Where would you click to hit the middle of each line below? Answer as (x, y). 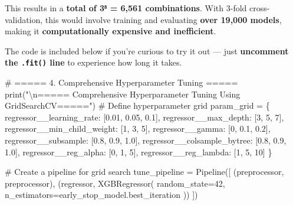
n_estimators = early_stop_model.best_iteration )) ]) (101, 195)
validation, (24, 19)
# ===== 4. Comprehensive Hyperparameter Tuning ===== (121, 82)
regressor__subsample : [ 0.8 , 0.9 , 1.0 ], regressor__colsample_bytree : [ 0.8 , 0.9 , (146, 140)
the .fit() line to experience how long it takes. (93, 62)
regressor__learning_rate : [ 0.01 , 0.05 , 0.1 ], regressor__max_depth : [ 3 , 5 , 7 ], (144, 117)
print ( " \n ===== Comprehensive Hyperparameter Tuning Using (123, 94)
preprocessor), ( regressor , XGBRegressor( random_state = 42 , (115, 183)
